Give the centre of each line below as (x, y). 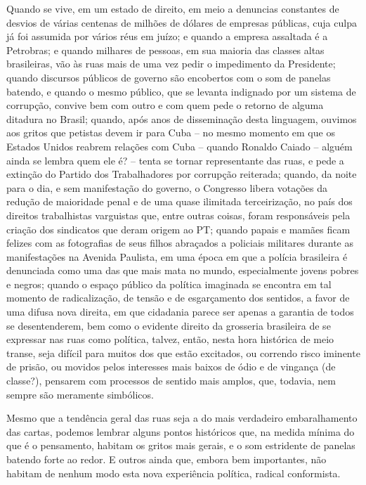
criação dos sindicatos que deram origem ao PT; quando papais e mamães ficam (178, 229)
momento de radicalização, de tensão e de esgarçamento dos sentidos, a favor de (178, 298)
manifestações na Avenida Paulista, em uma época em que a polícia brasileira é (177, 256)
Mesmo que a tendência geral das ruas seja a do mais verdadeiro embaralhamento (182, 418)
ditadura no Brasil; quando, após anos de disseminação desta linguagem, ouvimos (182, 118)
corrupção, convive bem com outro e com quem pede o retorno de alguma (165, 105)
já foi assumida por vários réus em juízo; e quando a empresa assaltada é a (167, 36)
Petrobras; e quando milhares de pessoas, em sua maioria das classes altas (165, 50)
